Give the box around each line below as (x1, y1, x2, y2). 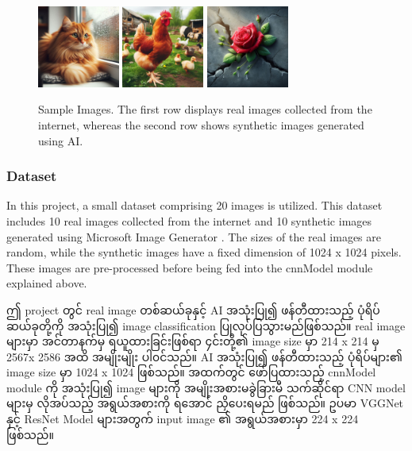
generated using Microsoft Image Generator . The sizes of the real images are (6, 228, 381, 245)
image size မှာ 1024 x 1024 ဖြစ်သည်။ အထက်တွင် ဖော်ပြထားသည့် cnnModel (6, 364, 376, 380)
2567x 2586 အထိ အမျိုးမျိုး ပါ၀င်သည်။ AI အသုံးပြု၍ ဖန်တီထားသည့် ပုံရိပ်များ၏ (6, 348, 402, 364)
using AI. (38, 132, 83, 148)
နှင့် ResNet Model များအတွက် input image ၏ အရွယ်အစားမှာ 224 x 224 (6, 411, 359, 427)
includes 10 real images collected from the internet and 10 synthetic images (6, 212, 372, 229)
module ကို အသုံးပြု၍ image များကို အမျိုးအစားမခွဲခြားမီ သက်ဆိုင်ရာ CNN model (6, 379, 406, 395)
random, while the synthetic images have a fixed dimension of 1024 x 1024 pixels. (6, 244, 402, 260)
